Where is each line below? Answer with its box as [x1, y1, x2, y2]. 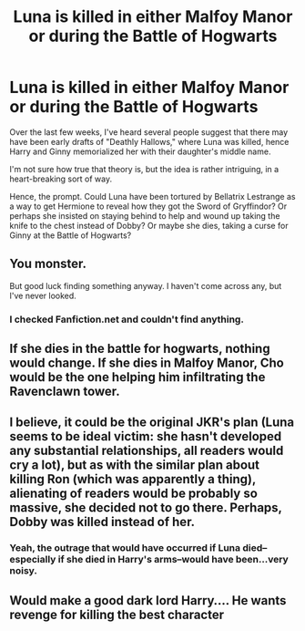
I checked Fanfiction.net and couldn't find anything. [9, 313, 244, 326]
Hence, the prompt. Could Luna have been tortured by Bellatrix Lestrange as [9, 191, 296, 202]
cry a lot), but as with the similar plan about [9, 458, 260, 473]
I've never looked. [9, 290, 77, 301]
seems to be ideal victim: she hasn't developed [9, 429, 282, 444]
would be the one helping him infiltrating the [9, 369, 266, 385]
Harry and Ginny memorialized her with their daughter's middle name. [9, 146, 271, 157]
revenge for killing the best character [9, 606, 225, 622]
